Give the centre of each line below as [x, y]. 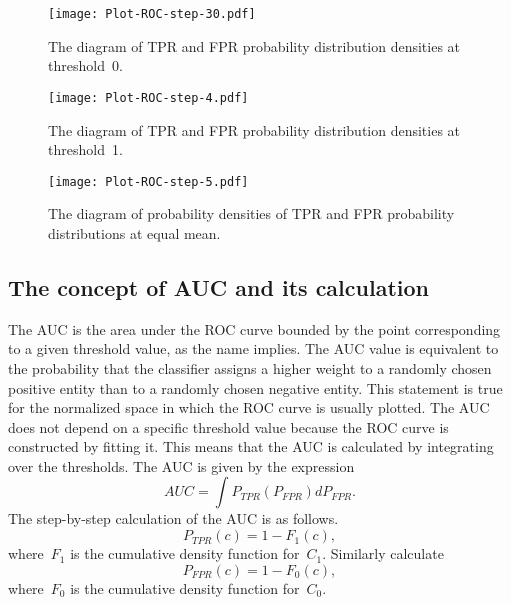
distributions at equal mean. [134, 232]
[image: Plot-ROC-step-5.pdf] [148, 181]
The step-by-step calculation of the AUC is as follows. [173, 518]
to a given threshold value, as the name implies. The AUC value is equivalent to [253, 348]
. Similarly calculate [383, 553]
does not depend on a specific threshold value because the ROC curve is [228, 426]
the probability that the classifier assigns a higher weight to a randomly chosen [250, 367]
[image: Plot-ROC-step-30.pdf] [152, 14]
